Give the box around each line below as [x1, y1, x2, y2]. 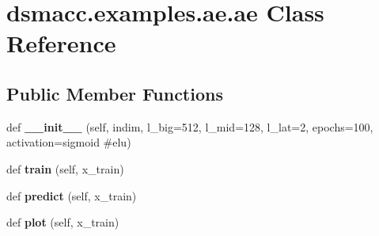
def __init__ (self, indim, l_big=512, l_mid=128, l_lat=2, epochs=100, [6, 118, 373, 135]
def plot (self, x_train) [6, 214, 119, 230]
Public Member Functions [6, 81, 223, 105]
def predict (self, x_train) [6, 187, 137, 204]
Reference [6, 27, 116, 59]
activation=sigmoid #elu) [6, 134, 131, 150]
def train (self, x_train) [6, 160, 124, 177]
